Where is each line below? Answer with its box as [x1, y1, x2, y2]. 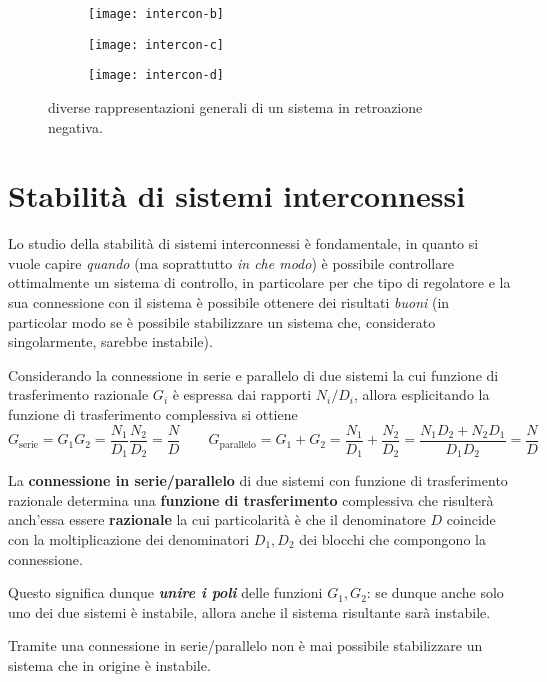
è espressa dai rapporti [172, 384, 312, 405]
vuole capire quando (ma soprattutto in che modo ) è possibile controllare [8, 252, 454, 273]
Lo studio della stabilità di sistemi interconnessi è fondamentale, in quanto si [8, 233, 479, 254]
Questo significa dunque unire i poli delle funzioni [8, 582, 323, 603]
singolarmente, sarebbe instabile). [8, 331, 213, 352]
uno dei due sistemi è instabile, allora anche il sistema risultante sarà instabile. [8, 601, 491, 622]
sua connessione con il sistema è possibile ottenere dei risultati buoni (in [8, 292, 450, 313]
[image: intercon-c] [88, 37, 225, 52]
